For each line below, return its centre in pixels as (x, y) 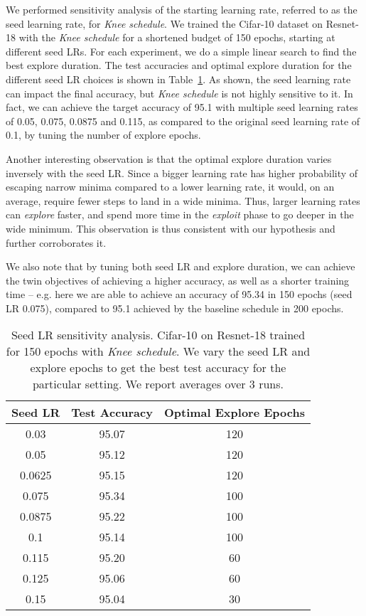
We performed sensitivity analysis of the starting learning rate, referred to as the (182, 9)
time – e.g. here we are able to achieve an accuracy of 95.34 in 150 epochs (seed (179, 294)
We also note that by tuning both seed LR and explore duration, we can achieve (181, 266)
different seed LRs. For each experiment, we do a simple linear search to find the (181, 51)
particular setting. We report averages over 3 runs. (158, 384)
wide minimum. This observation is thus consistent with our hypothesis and (171, 228)
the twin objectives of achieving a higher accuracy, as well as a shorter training (178, 280)
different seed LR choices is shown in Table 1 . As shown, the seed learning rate (178, 79)
